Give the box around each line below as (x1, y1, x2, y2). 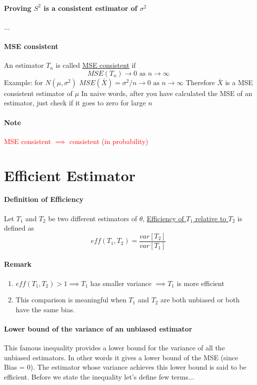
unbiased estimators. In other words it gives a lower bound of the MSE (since (4, 352, 238, 362)
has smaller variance (90, 278, 152, 288)
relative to (195, 213, 226, 223)
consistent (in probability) (69, 136, 148, 146)
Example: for (4, 77, 43, 87)
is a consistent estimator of (43, 2, 137, 13)
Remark (4, 259, 32, 269)
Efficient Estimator (4, 165, 135, 185)
